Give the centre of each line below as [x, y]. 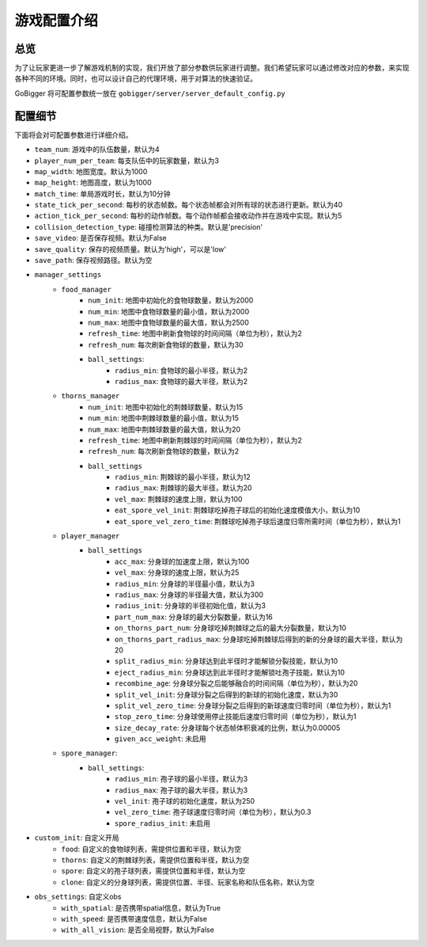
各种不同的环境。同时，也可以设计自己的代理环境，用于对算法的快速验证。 [136, 78]
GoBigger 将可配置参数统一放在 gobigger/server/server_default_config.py [150, 93]
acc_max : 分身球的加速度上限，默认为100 [182, 561]
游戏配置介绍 [57, 21]
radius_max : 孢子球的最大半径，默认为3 [181, 790]
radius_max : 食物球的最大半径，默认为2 [181, 381]
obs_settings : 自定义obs [78, 897]
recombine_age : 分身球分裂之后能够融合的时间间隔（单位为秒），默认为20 [236, 683]
